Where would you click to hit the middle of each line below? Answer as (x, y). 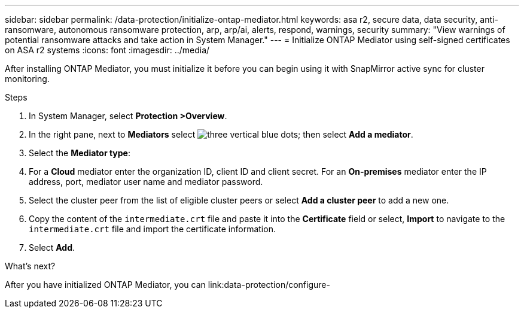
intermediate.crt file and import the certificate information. (152, 229)
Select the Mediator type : (80, 153)
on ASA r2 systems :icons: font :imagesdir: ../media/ (107, 50)
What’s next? (30, 266)
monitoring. (27, 79)
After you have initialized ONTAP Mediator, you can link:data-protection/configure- (167, 285)
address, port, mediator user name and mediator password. (146, 182)
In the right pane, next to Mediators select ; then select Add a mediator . (221, 134)
